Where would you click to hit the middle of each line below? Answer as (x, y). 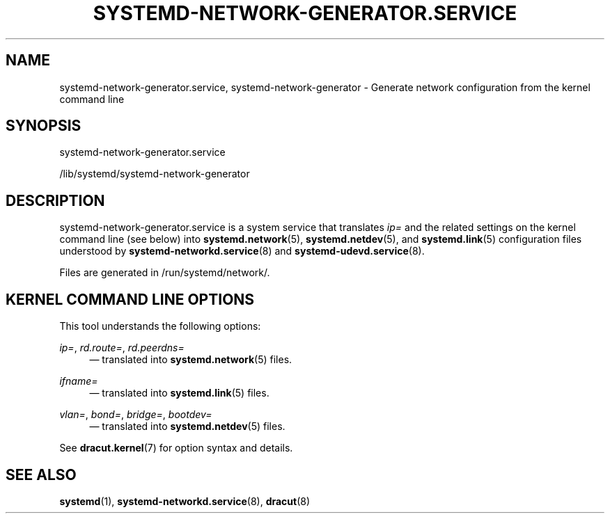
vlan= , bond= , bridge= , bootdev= (136, 415)
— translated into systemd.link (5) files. (179, 393)
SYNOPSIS (44, 126)
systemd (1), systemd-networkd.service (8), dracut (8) (185, 501)
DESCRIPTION (55, 200)
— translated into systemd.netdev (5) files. (187, 426)
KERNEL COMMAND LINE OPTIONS (130, 299)
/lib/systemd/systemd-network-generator (155, 174)
